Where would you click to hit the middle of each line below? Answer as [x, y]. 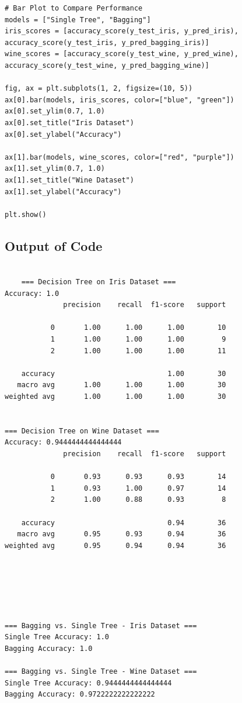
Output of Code [54, 245]
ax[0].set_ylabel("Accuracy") [63, 134]
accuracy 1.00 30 [124, 373]
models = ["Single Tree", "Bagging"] [78, 20]
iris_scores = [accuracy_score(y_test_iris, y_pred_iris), [122, 31]
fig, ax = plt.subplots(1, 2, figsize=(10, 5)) [99, 89]
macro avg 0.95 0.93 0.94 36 [122, 534]
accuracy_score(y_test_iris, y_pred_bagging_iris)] [107, 42]
